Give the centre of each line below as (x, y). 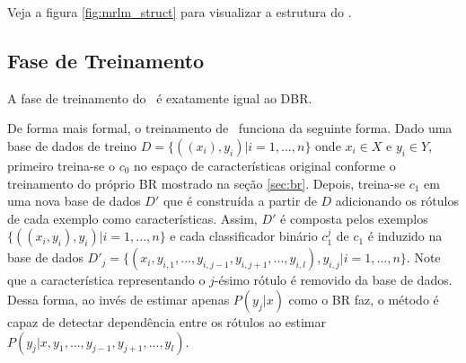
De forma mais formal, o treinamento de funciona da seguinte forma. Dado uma (230, 128)
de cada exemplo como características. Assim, (132, 218)
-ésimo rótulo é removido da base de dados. (333, 280)
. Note (423, 257)
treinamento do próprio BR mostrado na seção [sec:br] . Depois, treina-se (206, 183)
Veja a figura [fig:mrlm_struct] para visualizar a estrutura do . (180, 12)
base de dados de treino (72, 145)
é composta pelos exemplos (354, 218)
